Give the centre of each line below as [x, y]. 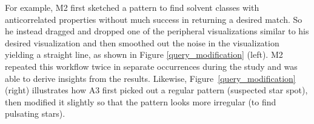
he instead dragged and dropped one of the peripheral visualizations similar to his [157, 31]
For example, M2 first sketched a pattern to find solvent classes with [132, 7]
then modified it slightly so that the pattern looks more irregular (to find [141, 101]
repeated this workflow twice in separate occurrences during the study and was [151, 66]
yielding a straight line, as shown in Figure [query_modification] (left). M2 [144, 54]
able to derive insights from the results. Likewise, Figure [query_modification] [150, 78]
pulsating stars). [35, 113]
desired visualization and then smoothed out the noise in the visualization [142, 42]
